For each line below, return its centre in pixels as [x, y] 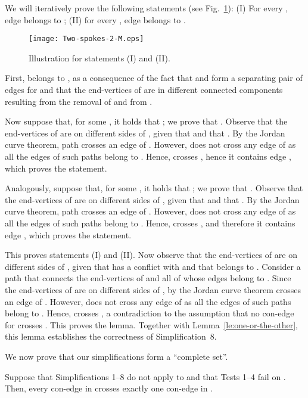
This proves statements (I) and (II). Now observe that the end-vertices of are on [151, 255]
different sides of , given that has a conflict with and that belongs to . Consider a [153, 266]
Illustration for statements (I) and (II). [99, 57]
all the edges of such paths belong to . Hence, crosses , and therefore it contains [150, 223]
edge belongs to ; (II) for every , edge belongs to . [95, 19]
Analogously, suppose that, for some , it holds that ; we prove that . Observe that [154, 188]
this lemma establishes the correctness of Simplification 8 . [111, 336]
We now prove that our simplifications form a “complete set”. [116, 356]
